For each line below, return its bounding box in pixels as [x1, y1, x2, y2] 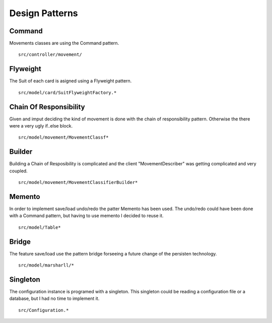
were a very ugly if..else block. [9, 123, 73, 129]
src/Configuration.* [18, 307, 69, 313]
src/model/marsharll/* [18, 263, 75, 268]
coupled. [9, 168, 28, 174]
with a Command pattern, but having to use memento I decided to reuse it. [9, 213, 164, 219]
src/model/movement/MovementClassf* [18, 135, 109, 141]
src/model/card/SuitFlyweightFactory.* [18, 90, 117, 95]
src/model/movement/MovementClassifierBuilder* [18, 179, 138, 185]
